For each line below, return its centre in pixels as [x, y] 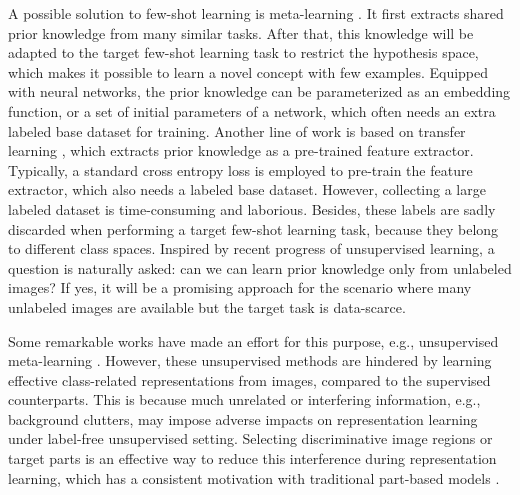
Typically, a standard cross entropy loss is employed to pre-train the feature [240, 169]
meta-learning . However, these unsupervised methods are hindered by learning [250, 360]
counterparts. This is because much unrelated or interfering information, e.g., [244, 399]
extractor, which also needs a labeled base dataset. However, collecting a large [247, 189]
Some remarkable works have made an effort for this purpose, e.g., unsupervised [253, 340]
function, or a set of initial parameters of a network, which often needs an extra [252, 110]
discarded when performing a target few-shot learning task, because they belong [253, 228]
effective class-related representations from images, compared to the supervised [249, 379]
